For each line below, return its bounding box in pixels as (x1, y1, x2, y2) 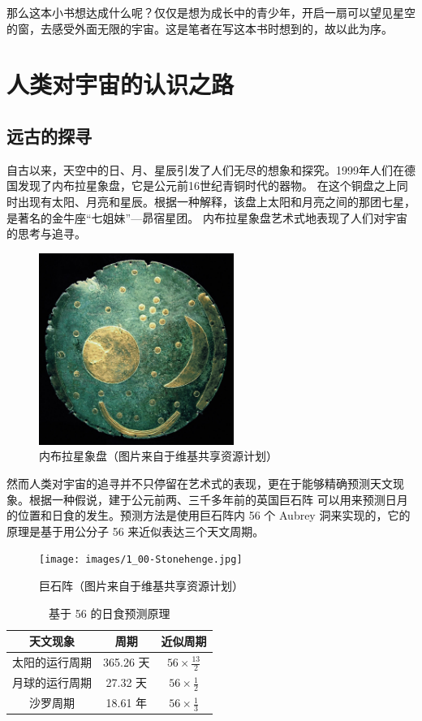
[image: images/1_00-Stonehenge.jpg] (39, 554, 243, 566)
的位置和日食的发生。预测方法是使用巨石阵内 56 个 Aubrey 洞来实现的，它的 (6, 507, 411, 524)
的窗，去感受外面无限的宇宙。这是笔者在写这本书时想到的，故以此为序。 (6, 19, 393, 37)
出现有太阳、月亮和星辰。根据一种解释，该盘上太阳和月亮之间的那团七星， (17, 192, 416, 209)
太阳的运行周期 (12, 654, 92, 671)
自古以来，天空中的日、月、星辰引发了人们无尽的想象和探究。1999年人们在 (6, 161, 404, 178)
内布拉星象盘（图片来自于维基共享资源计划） (39, 447, 278, 464)
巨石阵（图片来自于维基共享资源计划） (39, 576, 243, 594)
